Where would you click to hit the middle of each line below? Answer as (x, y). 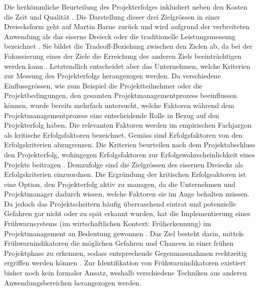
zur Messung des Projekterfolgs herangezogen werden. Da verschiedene (112, 76)
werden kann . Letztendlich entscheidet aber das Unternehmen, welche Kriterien (127, 66)
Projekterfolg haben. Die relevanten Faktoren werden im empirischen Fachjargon (128, 125)
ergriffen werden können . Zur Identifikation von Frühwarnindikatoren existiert (125, 263)
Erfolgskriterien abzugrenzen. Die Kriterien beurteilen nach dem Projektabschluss (130, 144)
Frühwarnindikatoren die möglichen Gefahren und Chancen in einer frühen (119, 243)
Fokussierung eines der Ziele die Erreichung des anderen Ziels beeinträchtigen (123, 56)
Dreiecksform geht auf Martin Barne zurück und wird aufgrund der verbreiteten (127, 26)
